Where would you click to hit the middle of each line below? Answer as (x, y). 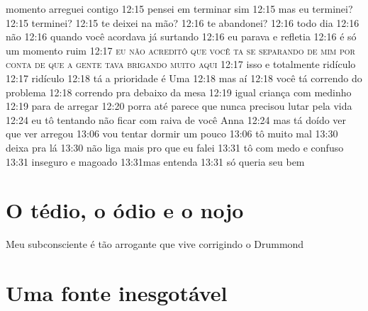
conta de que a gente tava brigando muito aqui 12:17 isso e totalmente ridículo (181, 64)
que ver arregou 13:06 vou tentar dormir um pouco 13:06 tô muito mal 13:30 (172, 134)
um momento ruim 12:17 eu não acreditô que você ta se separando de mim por (180, 50)
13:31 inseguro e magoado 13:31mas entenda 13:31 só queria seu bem (155, 161)
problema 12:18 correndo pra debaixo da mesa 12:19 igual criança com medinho (179, 92)
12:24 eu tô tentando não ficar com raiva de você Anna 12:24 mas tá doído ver (176, 119)
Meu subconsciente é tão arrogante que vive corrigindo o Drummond (155, 244)
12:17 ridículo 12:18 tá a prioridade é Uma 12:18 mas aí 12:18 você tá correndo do (184, 78)
